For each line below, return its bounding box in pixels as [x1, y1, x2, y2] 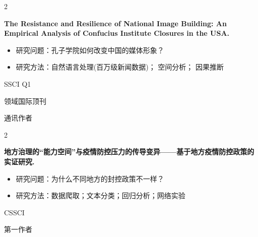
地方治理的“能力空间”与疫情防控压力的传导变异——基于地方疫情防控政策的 [4, 146, 254, 157]
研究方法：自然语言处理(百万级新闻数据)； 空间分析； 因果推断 [16, 62, 224, 72]
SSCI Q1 [4, 78, 31, 89]
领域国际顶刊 [4, 95, 46, 106]
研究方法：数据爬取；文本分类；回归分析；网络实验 [16, 190, 185, 201]
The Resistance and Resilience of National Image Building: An [4, 18, 227, 28]
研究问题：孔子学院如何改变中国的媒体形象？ [16, 44, 164, 55]
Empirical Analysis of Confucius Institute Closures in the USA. [4, 28, 230, 38]
